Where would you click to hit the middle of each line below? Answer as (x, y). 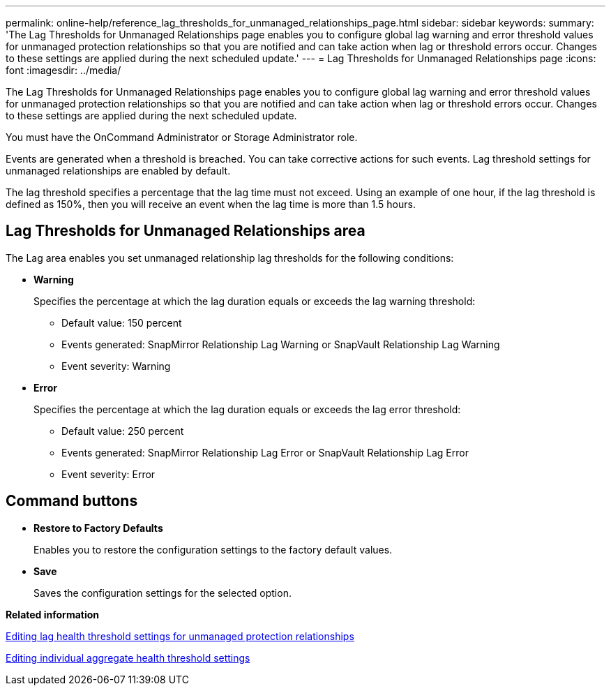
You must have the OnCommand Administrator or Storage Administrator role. (182, 137)
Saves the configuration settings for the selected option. (163, 593)
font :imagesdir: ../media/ (63, 70)
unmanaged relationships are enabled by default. (118, 171)
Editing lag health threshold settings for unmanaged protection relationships (180, 636)
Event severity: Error (108, 474)
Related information (53, 614)
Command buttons (72, 501)
